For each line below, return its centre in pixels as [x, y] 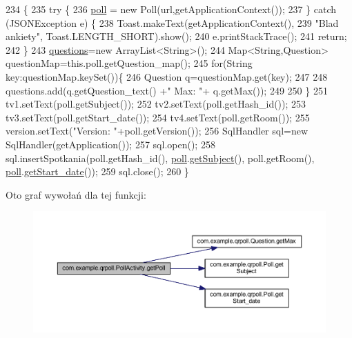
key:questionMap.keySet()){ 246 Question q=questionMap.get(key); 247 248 [167, 76]
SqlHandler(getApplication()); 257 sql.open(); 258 [110, 144]
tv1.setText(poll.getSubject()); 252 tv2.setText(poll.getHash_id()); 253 [156, 104]
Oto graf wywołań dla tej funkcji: [76, 194]
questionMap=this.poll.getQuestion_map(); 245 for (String [129, 63]
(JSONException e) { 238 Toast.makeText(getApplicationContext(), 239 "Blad [172, 22]
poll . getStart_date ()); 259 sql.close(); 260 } [97, 171]
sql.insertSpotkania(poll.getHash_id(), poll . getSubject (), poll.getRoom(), [160, 158]
